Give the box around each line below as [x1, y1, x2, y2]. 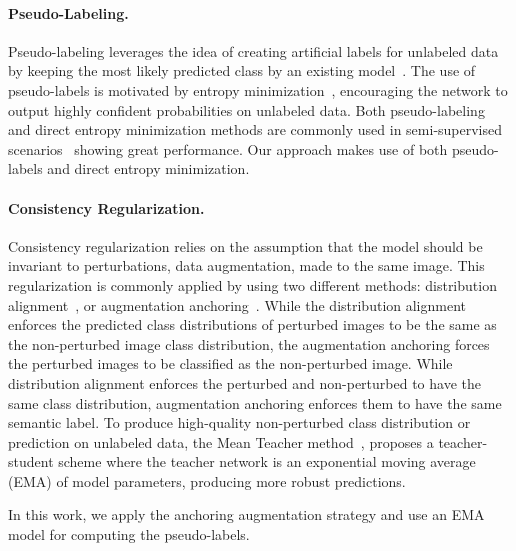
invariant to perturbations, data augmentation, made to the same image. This [8, 255, 485, 276]
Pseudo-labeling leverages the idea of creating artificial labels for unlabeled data [8, 40, 499, 61]
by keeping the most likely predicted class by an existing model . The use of [8, 60, 476, 81]
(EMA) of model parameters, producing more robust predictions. [8, 470, 406, 491]
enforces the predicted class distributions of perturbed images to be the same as [8, 314, 497, 335]
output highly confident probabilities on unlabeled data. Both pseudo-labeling [8, 99, 485, 120]
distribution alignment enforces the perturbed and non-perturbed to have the [8, 372, 481, 393]
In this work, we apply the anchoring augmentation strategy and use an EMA [8, 504, 485, 525]
